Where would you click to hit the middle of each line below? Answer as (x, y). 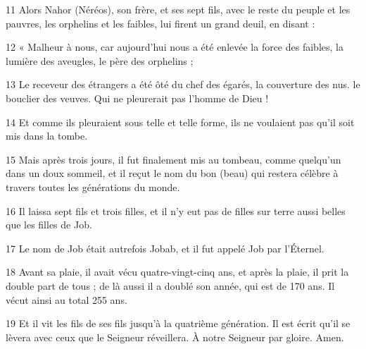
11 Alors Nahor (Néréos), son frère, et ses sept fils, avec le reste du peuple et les (178, 9)
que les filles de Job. (49, 225)
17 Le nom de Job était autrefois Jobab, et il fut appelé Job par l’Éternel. (165, 248)
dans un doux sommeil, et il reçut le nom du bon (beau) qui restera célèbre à (172, 173)
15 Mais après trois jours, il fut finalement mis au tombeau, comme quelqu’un (173, 159)
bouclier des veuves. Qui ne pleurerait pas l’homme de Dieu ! (137, 98)
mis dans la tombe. (47, 136)
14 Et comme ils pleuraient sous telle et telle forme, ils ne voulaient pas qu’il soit (180, 122)
